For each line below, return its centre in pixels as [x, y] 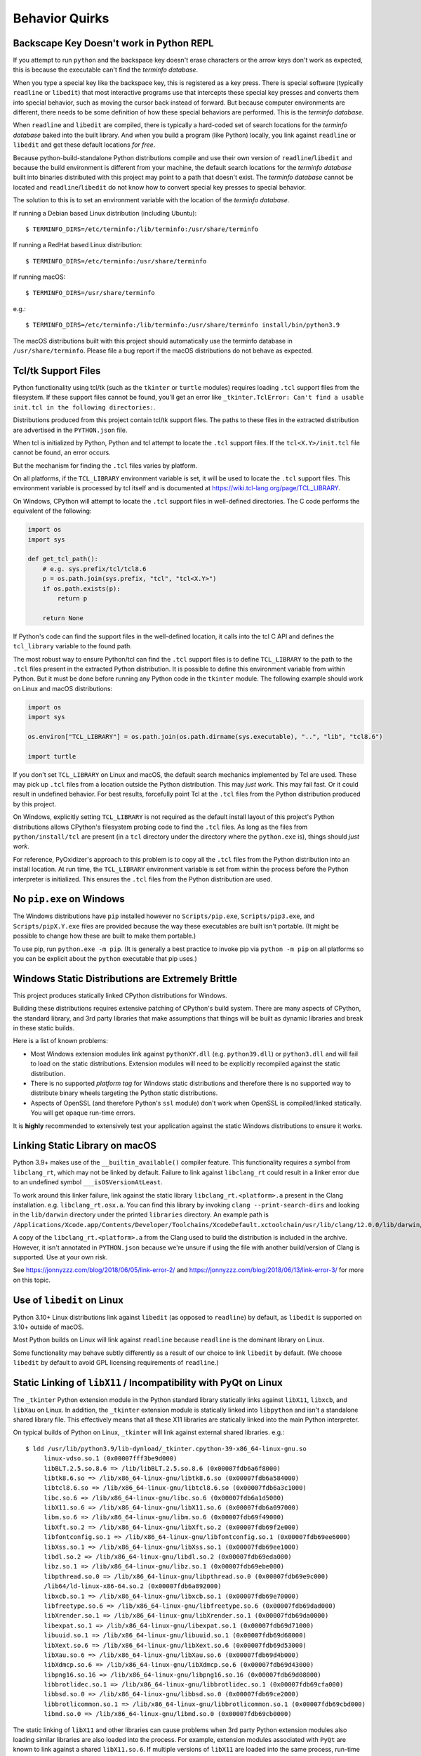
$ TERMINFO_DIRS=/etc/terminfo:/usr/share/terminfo [116, 261]
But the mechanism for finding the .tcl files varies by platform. [105, 465]
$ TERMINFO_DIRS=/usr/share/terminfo [91, 293]
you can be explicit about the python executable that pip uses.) [105, 958]
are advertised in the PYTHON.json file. [70, 430]
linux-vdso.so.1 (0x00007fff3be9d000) [111, 1459]
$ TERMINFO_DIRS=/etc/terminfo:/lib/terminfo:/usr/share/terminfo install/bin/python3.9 [183, 325]
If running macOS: [39, 277]
